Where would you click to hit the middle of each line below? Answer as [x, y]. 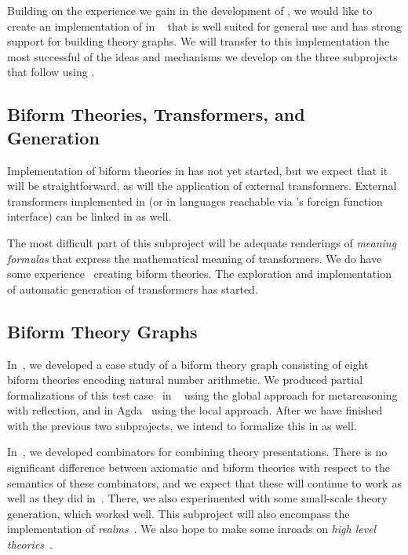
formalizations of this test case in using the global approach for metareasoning [202, 394]
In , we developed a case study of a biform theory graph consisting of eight [188, 364]
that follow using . [51, 72]
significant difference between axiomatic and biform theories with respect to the [199, 467]
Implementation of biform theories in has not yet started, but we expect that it [198, 170]
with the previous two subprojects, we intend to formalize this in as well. [182, 425]
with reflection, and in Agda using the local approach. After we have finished [195, 410]
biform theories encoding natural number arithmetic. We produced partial [185, 380]
